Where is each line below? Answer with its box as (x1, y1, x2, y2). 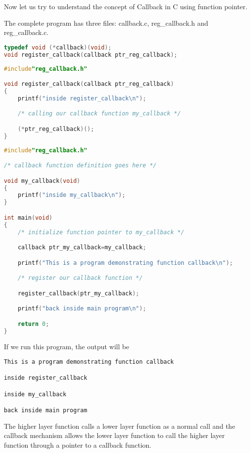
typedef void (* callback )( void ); (4, 44, 112, 51)
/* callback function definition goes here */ (4, 162, 157, 169)
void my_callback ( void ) (4, 177, 80, 184)
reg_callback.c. (4, 27, 49, 37)
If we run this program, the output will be (4, 341, 129, 351)
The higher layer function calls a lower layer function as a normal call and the (4, 421, 235, 431)
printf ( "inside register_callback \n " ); (17, 95, 146, 102)
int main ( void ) (4, 214, 53, 221)
